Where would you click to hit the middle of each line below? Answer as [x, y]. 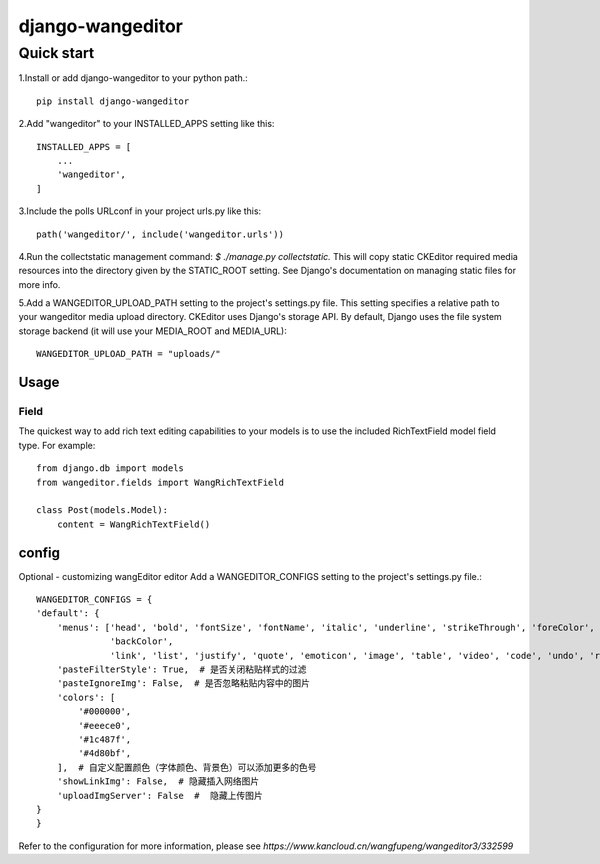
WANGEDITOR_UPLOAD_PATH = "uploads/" [129, 354]
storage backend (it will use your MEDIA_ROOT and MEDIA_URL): [152, 331]
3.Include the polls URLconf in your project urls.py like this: [140, 211]
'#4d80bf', [105, 753]
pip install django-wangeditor [113, 101]
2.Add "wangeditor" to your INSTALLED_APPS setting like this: [146, 124]
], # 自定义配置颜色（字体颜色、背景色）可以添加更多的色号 [186, 767]
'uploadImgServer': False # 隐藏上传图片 [160, 795]
